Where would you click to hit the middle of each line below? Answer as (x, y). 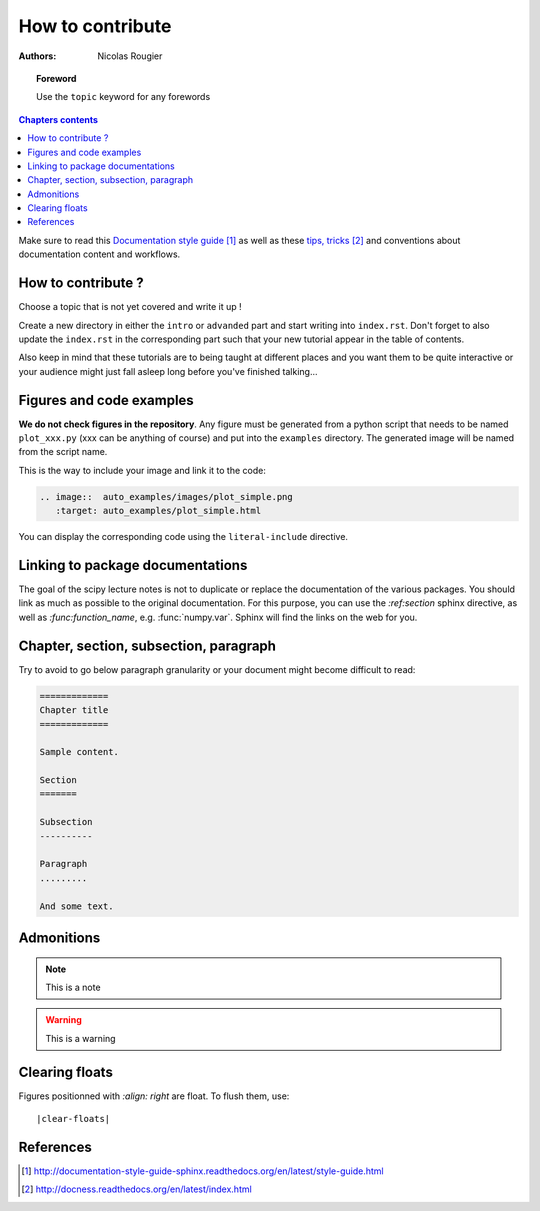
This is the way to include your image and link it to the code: (142, 470)
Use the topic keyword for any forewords (123, 97)
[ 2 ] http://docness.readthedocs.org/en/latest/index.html (136, 1189)
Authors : (37, 56)
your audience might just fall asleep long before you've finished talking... (168, 371)
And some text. (76, 906)
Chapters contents (58, 119)
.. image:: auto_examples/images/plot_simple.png (166, 496)
